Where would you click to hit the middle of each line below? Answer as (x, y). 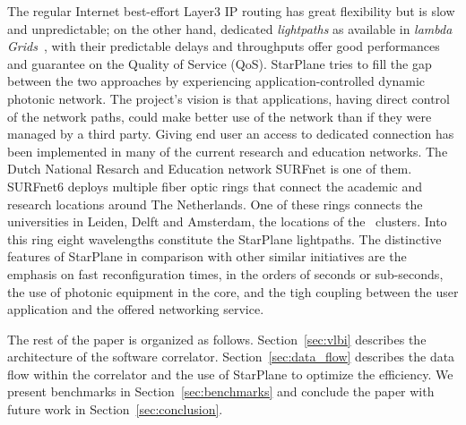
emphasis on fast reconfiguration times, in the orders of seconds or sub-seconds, (225, 273)
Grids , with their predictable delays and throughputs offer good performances (224, 46)
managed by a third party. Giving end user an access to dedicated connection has (231, 134)
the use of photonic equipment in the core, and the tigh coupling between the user (233, 291)
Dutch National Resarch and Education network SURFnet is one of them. (210, 169)
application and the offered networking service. (136, 309)
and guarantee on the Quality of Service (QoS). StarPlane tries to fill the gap (220, 63)
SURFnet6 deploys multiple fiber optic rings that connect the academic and (215, 186)
